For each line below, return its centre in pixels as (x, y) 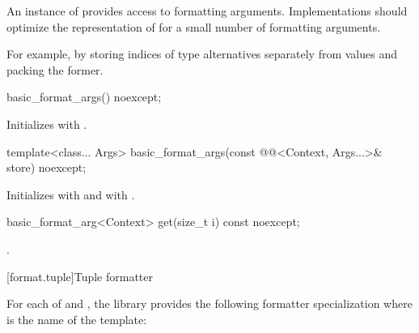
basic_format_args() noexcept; (84, 97)
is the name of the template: (77, 319)
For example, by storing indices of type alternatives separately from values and (202, 54)
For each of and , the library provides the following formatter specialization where (209, 303)
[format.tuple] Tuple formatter (80, 276)
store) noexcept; (47, 167)
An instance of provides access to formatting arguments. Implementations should (207, 11)
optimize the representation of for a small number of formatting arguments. (194, 26)
